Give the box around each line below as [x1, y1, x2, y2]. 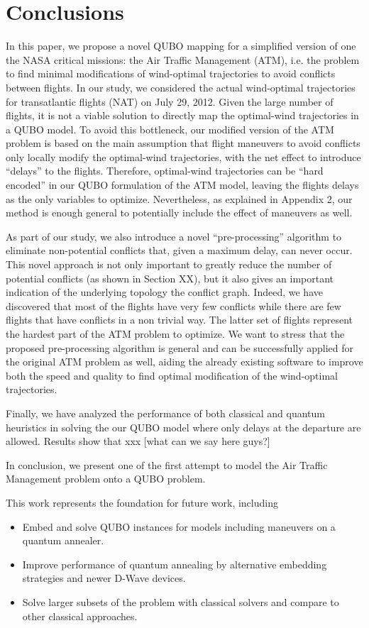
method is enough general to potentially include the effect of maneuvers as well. [6, 205, 353, 220]
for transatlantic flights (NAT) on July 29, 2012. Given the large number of [6, 94, 334, 109]
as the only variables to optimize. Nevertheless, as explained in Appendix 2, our [6, 191, 353, 206]
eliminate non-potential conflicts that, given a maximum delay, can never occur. [6, 243, 353, 258]
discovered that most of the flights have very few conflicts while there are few [6, 298, 341, 313]
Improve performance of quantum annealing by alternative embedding [22, 556, 327, 571]
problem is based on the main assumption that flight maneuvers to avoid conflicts [6, 136, 360, 150]
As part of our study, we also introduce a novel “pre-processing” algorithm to [6, 228, 342, 243]
